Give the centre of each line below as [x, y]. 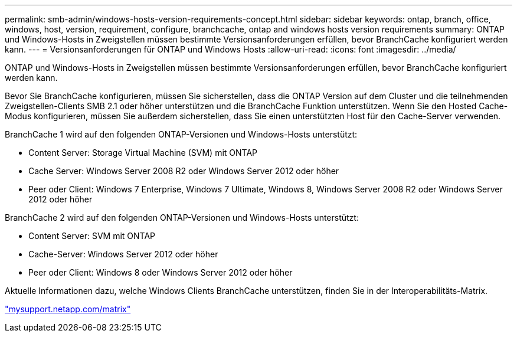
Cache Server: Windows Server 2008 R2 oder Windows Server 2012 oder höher [184, 171]
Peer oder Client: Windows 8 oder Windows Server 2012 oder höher [161, 272]
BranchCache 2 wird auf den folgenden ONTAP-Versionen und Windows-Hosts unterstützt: [182, 217]
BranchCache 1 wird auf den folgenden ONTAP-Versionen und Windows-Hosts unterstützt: [181, 134]
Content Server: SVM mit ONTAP [92, 236]
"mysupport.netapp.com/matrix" [68, 309]
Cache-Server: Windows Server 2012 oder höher [123, 254]
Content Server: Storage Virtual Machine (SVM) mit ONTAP [143, 153]
